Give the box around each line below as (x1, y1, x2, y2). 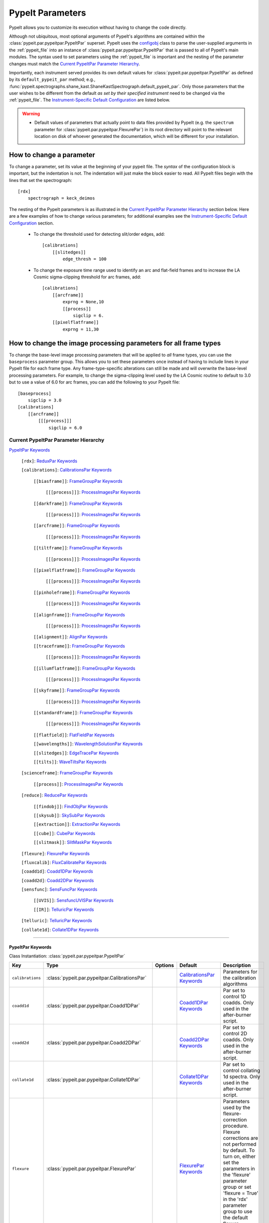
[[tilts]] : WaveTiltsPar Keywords (33, 759, 107, 765)
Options (155, 962, 174, 969)
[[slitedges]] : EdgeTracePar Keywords (33, 750, 119, 756)
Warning (22, 111, 40, 116)
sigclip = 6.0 (48, 425, 83, 430)
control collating (223, 1067, 261, 1074)
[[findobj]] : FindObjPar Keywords (33, 803, 108, 809)
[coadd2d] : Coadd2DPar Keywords (21, 877, 94, 883)
